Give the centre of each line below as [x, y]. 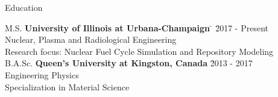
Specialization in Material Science [67, 86]
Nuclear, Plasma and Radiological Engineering [91, 39]
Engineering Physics [42, 74]
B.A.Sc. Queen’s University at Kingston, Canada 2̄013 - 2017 [129, 63]
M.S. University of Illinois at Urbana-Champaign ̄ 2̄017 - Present [137, 27]
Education [24, 7]
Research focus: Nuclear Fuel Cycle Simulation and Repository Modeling [139, 51]
